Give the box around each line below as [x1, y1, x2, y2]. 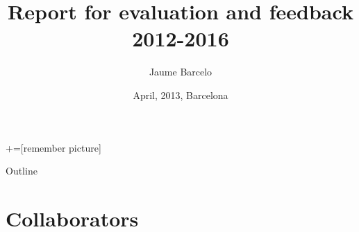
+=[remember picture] [6, 140, 101, 154]
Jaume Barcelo [149, 64, 212, 79]
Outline [6, 163, 37, 178]
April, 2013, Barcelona [133, 87, 228, 102]
